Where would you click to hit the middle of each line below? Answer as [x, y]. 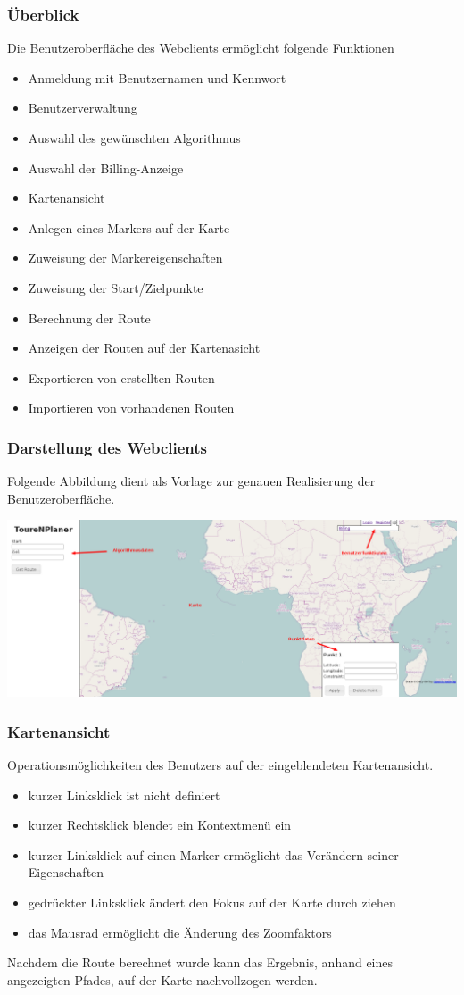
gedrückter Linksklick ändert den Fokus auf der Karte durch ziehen [212, 902]
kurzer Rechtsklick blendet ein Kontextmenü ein [160, 825]
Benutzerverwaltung [83, 108]
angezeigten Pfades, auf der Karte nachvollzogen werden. [162, 979]
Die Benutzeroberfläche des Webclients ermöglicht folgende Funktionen [201, 48]
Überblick [43, 14]
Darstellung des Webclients [108, 447]
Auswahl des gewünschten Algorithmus [134, 138]
